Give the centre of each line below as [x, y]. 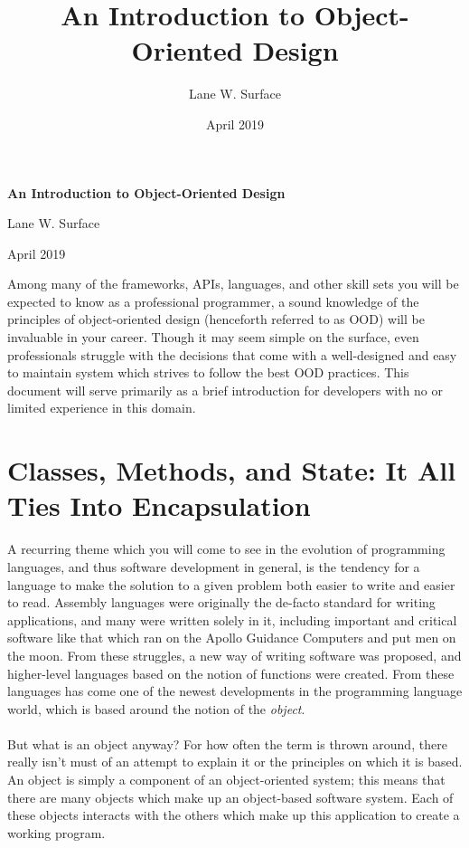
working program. [56, 832]
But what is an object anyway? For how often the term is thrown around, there [227, 743]
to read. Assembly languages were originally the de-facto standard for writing [221, 602]
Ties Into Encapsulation [159, 505]
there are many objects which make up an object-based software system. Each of [230, 797]
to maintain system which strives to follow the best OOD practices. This [208, 372]
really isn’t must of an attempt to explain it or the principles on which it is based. [235, 762]
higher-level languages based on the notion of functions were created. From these [231, 673]
